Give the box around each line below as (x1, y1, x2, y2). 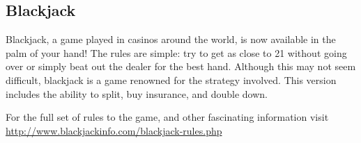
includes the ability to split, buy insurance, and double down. (6, 86, 268, 101)
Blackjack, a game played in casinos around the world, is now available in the (6, 32, 336, 47)
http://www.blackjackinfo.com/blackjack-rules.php (6, 123, 222, 137)
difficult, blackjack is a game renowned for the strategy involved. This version (6, 72, 337, 87)
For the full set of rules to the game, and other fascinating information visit (6, 110, 329, 124)
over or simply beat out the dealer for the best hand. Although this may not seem (6, 59, 356, 74)
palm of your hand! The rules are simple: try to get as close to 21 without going (6, 45, 347, 60)
